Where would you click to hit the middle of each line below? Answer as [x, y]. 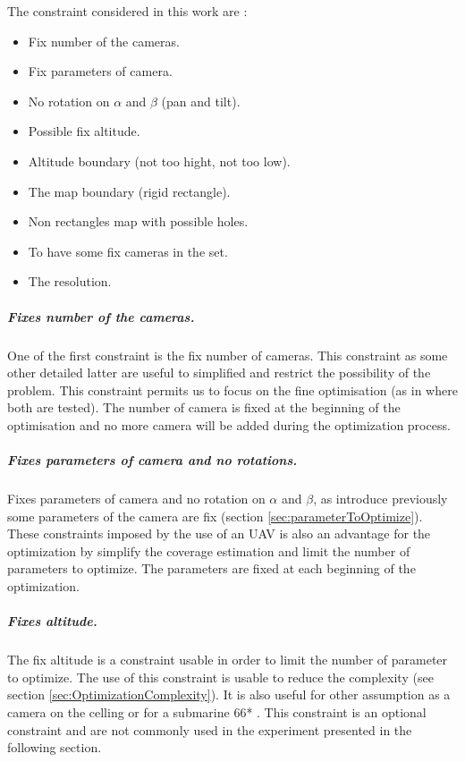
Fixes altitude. [52, 621]
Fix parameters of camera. [100, 71]
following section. [55, 747]
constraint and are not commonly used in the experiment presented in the [210, 729]
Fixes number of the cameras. [101, 316]
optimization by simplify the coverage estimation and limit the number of [209, 550]
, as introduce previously [380, 499]
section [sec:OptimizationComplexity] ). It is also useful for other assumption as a [229, 694]
